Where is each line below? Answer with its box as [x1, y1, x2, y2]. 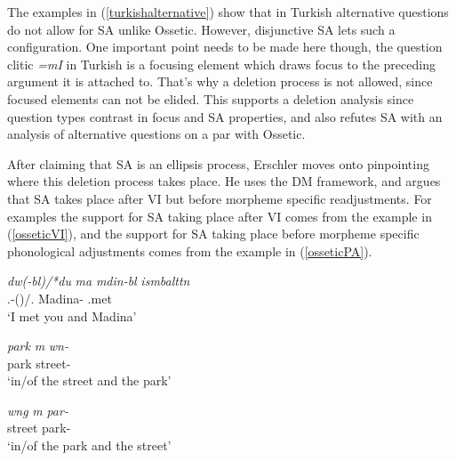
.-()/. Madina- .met [7, 288, 112, 307]
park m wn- [7, 336, 68, 355]
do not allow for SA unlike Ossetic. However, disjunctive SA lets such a [7, 20, 396, 38]
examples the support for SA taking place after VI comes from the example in [7, 206, 432, 225]
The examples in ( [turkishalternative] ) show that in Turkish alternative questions [7, 3, 449, 20]
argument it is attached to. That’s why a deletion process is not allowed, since [7, 72, 433, 91]
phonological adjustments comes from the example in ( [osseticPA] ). [7, 241, 372, 260]
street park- [7, 418, 71, 437]
